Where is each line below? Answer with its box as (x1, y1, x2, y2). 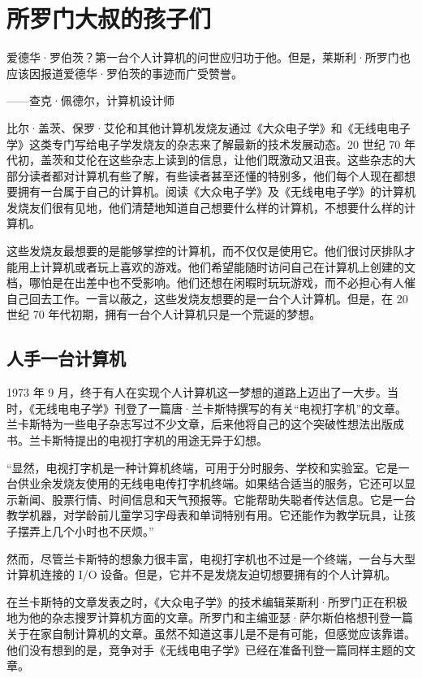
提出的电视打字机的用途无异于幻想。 (74, 432, 268, 449)
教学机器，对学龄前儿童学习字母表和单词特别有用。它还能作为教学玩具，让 (6, 506, 404, 524)
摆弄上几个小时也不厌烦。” (17, 522, 154, 539)
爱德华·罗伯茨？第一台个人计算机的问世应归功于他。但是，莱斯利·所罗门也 (6, 49, 411, 66)
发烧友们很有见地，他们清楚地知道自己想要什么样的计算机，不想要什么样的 (6, 198, 404, 215)
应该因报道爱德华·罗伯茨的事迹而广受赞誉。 (6, 64, 243, 81)
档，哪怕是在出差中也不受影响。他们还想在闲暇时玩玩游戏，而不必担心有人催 (6, 274, 416, 291)
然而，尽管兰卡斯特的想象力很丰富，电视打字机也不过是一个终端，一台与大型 (6, 550, 416, 567)
